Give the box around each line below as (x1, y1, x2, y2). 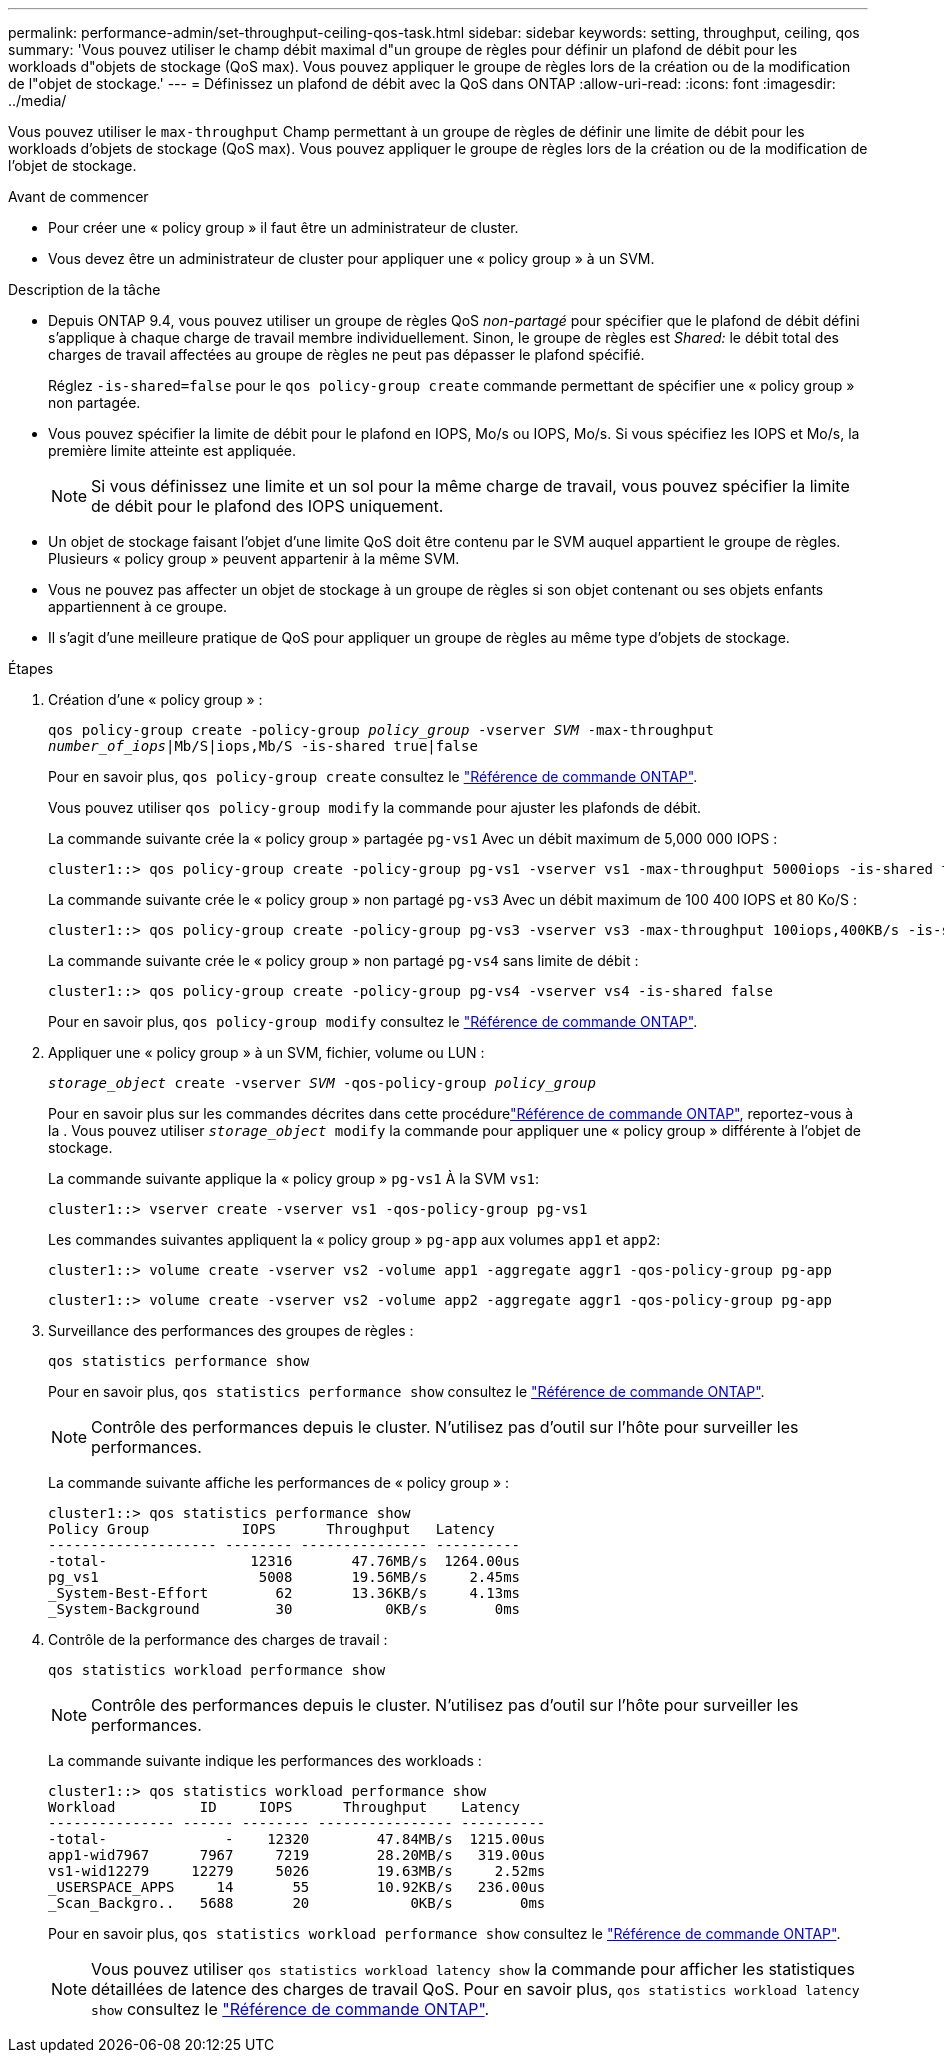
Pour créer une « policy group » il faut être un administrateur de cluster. (48, 219, 519, 236)
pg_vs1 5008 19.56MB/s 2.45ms (48, 1569, 521, 1585)
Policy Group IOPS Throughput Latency (48, 1521, 495, 1537)
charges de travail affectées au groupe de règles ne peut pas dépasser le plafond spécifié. (48, 346, 645, 363)
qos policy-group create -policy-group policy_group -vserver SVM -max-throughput (48, 722, 714, 738)
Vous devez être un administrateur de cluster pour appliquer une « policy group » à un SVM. (48, 250, 655, 267)
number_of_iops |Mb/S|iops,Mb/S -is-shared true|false (48, 738, 478, 754)
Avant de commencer (8, 188, 149, 205)
